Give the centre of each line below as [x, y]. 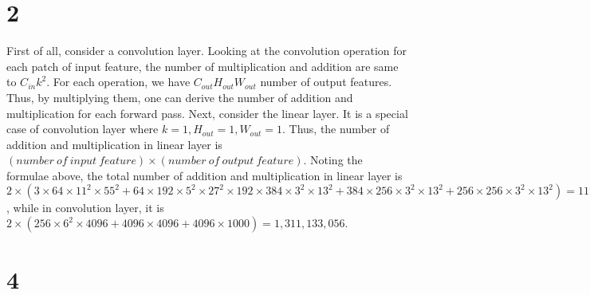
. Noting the [333, 160]
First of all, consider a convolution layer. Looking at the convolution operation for [207, 51]
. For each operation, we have [118, 82]
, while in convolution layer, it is [85, 208]
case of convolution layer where [83, 129]
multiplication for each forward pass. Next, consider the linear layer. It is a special [207, 113]
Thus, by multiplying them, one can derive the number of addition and [180, 97]
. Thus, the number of [336, 129]
